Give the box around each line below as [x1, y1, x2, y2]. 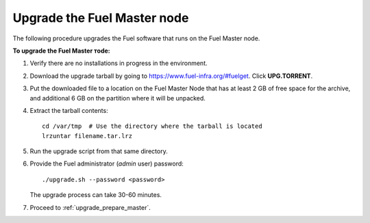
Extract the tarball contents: [29, 106, 109, 114]
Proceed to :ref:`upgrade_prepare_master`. [29, 203, 151, 211]
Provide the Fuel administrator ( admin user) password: [29, 159, 184, 168]
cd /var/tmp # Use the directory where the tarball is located [42, 122, 263, 130]
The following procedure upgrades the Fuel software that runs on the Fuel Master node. [12, 34, 260, 42]
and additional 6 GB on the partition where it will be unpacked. [29, 94, 206, 102]
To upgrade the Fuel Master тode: [12, 47, 111, 55]
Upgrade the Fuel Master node [12, 10, 189, 25]
